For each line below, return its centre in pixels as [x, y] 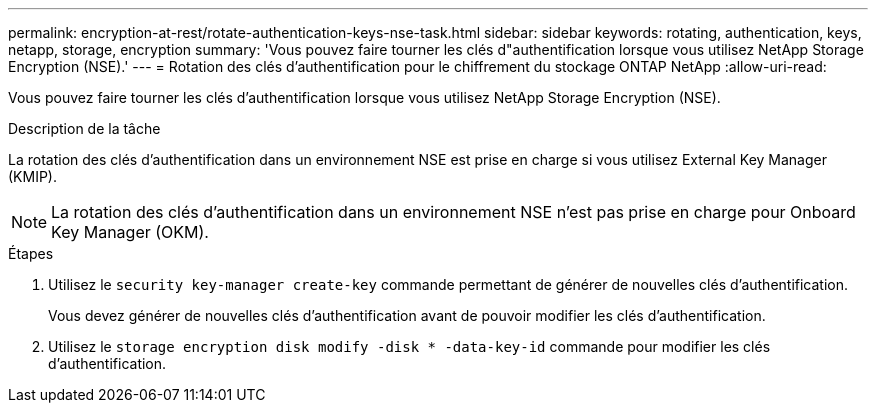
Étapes [31, 253]
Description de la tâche [84, 128]
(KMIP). [32, 176]
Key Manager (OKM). [130, 232]
